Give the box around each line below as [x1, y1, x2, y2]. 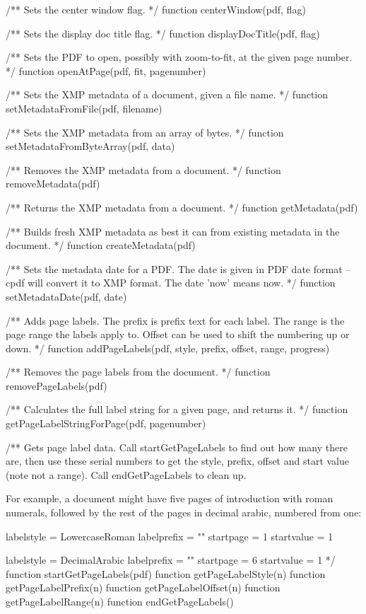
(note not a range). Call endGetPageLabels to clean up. [6, 467, 247, 482]
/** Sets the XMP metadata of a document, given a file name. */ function [6, 87, 329, 102]
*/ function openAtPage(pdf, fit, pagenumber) [6, 63, 206, 78]
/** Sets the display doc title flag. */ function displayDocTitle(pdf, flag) [6, 25, 320, 40]
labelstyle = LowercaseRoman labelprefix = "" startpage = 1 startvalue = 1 [6, 528, 333, 543]
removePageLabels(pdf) [6, 378, 107, 393]
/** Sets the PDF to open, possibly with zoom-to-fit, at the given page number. [6, 50, 353, 64]
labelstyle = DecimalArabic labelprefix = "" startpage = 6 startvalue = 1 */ [6, 552, 336, 567]
